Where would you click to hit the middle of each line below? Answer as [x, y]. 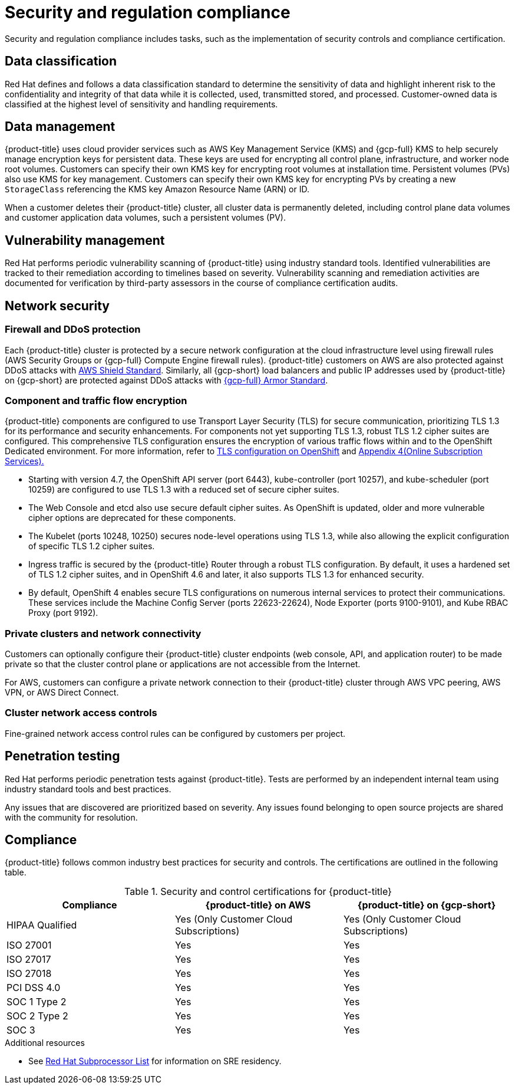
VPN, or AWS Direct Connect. [62, 692]
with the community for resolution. [71, 817]
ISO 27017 [29, 960]
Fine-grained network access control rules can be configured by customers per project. [175, 733]
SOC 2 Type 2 [37, 1016]
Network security [57, 306]
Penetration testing [62, 756]
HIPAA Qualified [42, 925]
